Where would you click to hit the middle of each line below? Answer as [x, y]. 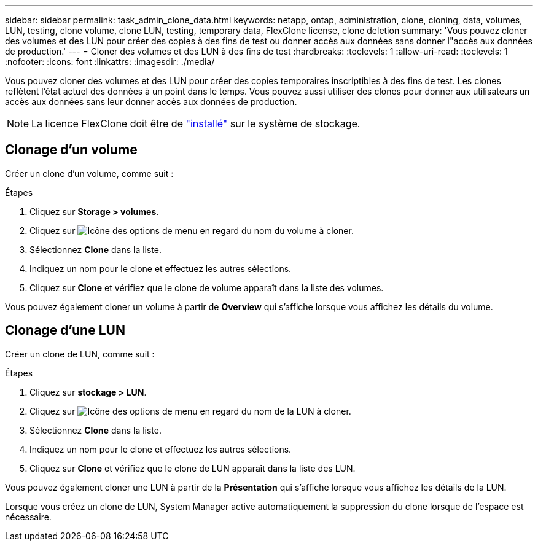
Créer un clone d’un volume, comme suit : [89, 173]
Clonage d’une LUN [65, 330]
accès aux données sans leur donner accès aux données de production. [151, 102]
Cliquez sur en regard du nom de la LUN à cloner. [190, 411]
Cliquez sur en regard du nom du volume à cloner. [192, 230]
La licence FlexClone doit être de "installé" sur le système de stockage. [196, 123]
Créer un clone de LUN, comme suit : [80, 354]
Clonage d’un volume [71, 150]
